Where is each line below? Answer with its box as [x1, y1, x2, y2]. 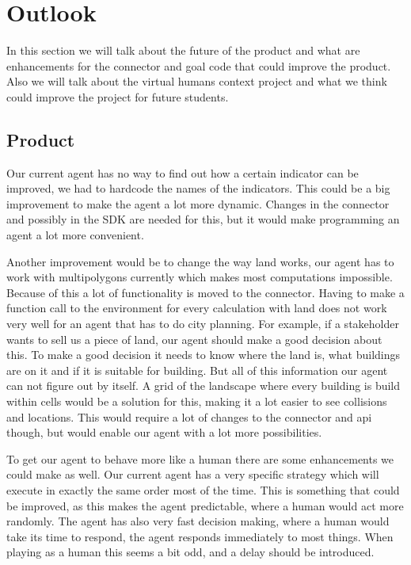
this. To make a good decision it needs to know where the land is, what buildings [6, 346, 401, 363]
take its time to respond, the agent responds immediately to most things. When [6, 528, 394, 544]
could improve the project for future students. [6, 88, 229, 105]
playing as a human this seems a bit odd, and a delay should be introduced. [6, 544, 375, 560]
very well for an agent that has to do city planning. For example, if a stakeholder [6, 315, 399, 332]
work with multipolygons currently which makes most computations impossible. [6, 269, 393, 285]
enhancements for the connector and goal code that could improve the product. [6, 57, 391, 74]
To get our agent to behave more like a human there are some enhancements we [6, 450, 394, 467]
